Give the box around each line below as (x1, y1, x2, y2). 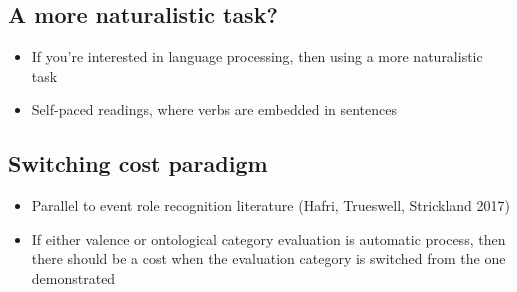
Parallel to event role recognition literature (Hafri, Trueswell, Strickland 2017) (31, 195, 510, 216)
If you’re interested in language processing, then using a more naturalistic (31, 46, 483, 67)
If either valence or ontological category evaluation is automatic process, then (31, 228, 506, 249)
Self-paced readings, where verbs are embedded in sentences (31, 99, 397, 120)
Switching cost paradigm (8, 148, 268, 179)
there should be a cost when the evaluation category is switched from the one (31, 248, 506, 269)
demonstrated (31, 267, 116, 288)
